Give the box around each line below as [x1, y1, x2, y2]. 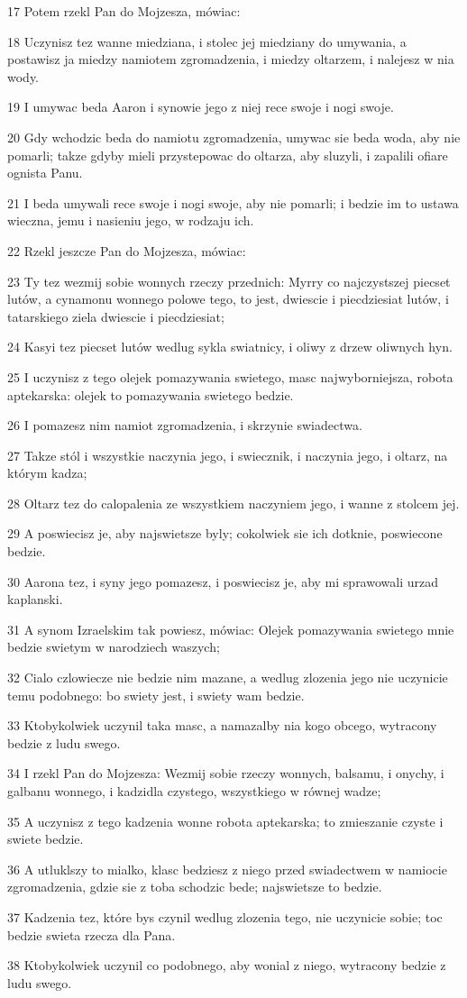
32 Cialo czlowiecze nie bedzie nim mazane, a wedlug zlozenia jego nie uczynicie [7, 668, 448, 687]
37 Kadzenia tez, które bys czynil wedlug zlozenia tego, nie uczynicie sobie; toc [7, 907, 443, 926]
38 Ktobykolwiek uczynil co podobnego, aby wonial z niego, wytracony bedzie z [7, 956, 446, 975]
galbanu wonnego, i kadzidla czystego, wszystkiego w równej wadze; [7, 782, 381, 800]
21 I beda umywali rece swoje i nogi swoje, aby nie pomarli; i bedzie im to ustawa [7, 193, 459, 212]
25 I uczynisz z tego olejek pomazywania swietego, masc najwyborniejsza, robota [7, 367, 453, 386]
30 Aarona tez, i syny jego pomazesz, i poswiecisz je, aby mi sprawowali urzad [7, 572, 438, 591]
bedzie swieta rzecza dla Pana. [7, 925, 176, 944]
